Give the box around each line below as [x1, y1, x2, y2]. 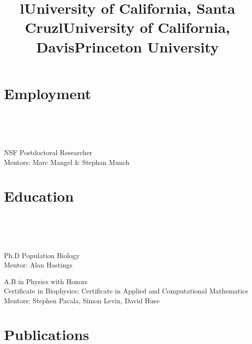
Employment [4, 83, 92, 103]
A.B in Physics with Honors [4, 276, 88, 286]
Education [4, 185, 74, 206]
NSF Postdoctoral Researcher [4, 147, 93, 158]
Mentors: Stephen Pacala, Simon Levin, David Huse [4, 295, 160, 305]
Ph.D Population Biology [4, 250, 80, 260]
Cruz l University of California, [25, 17, 230, 37]
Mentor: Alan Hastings [4, 260, 73, 270]
